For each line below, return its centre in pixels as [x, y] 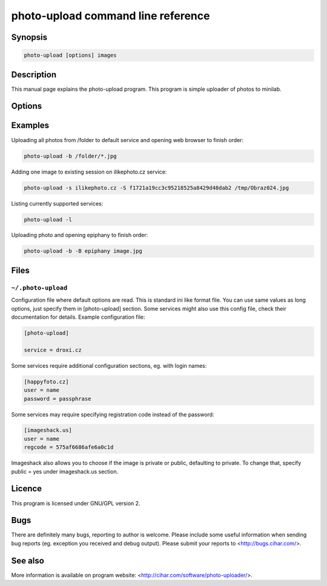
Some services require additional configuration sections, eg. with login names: [109, 365]
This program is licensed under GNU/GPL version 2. [76, 503]
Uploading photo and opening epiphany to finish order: [80, 235]
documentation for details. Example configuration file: [78, 317]
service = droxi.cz [53, 350]
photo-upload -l [48, 220]
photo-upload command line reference [111, 16]
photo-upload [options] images [71, 55]
